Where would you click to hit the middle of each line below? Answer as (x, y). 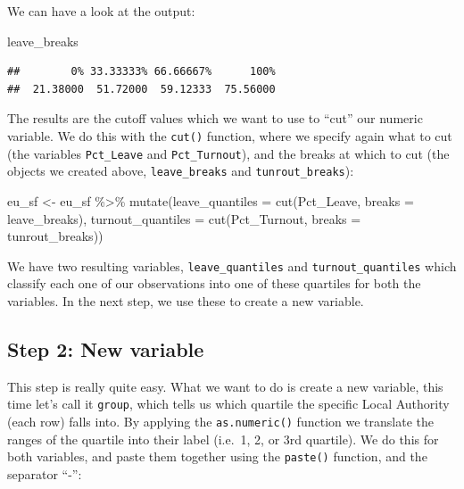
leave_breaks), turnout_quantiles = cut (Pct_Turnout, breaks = (184, 218)
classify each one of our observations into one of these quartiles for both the (214, 283)
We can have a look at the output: (101, 11)
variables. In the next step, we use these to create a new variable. (186, 300)
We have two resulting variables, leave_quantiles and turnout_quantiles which (232, 265)
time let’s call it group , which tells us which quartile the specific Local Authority (228, 404)
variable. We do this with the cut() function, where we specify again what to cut (230, 135)
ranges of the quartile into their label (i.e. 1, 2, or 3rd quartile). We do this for (223, 439)
